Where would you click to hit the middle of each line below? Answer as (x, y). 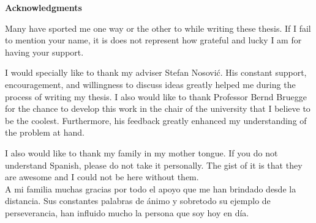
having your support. (44, 52)
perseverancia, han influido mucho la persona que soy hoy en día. (127, 212)
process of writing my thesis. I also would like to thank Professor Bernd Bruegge (156, 96)
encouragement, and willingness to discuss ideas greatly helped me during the (150, 84)
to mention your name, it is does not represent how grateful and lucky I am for (153, 40)
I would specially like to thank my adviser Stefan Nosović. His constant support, (156, 72)
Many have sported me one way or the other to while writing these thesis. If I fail (158, 28)
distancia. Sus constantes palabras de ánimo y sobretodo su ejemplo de (138, 201)
